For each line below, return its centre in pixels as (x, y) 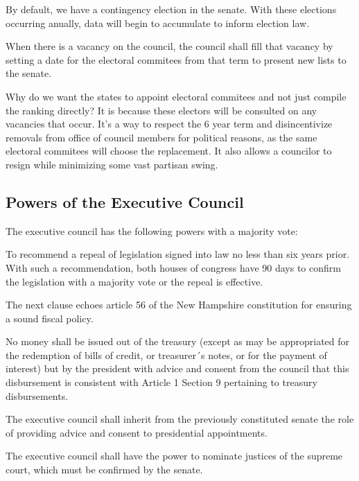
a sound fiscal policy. (50, 318)
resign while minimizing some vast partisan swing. (112, 164)
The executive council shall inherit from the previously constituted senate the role (180, 419)
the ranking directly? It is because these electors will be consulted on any (161, 110)
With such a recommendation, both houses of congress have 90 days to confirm (173, 267)
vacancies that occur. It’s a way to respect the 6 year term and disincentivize (169, 124)
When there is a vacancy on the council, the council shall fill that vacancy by (169, 46)
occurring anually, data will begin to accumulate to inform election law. (158, 23)
